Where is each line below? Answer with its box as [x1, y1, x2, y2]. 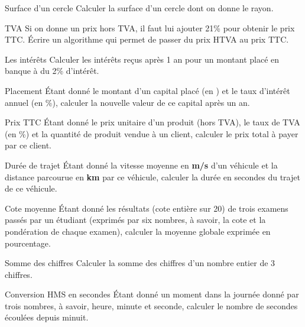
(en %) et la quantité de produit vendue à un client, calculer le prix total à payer [5, 127, 298, 140]
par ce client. [5, 139, 51, 151]
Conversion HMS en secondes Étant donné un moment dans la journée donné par [5, 288, 299, 300]
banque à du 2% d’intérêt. [5, 64, 99, 77]
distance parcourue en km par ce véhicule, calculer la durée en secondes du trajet [5, 170, 300, 183]
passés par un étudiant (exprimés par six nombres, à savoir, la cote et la [5, 213, 266, 226]
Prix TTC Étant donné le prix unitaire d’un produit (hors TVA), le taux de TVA [5, 116, 300, 128]
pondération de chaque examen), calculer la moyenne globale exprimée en [5, 225, 271, 237]
